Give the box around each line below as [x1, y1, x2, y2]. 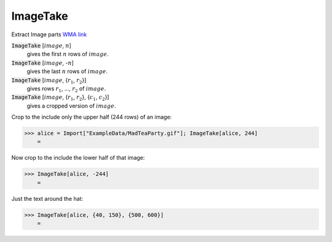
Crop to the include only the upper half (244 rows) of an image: [11, 114, 172, 121]
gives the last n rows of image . [26, 68, 108, 75]
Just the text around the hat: [11, 195, 83, 202]
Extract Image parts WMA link [11, 31, 87, 38]
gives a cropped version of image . [26, 102, 116, 109]
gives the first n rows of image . [26, 50, 109, 58]
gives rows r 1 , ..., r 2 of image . [26, 85, 106, 93]
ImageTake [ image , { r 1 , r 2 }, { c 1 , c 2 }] [11, 93, 109, 103]
